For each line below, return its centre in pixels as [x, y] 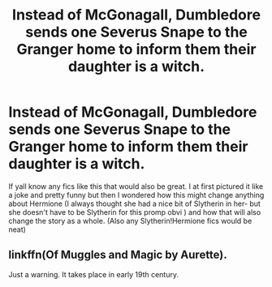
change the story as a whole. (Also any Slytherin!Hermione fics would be [130, 221]
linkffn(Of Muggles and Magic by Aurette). [118, 255]
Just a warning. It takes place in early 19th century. [94, 274]
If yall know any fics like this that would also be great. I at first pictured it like [136, 186]
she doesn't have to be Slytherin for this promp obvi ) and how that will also [135, 212]
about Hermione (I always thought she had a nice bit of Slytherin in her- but [135, 203]
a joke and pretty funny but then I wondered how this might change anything [136, 195]
